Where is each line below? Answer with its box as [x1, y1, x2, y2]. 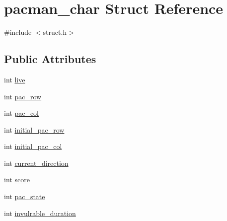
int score [4, 174, 30, 185]
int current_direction [4, 157, 69, 168]
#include [4, 27, 32, 37]
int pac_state [4, 191, 45, 202]
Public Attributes [4, 51, 96, 67]
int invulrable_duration [4, 208, 76, 218]
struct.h [43, 27, 67, 37]
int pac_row [4, 91, 42, 101]
